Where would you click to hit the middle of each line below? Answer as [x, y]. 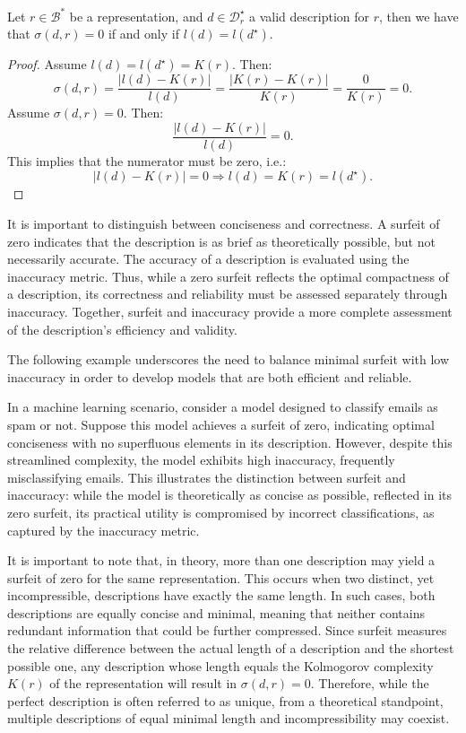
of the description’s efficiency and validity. [122, 329]
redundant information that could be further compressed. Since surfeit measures [227, 630]
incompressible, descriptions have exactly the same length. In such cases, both [221, 595]
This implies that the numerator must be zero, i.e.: [147, 160]
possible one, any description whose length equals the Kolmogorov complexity [220, 665]
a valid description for [310, 16]
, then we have [419, 16]
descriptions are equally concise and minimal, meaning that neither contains [216, 612]
